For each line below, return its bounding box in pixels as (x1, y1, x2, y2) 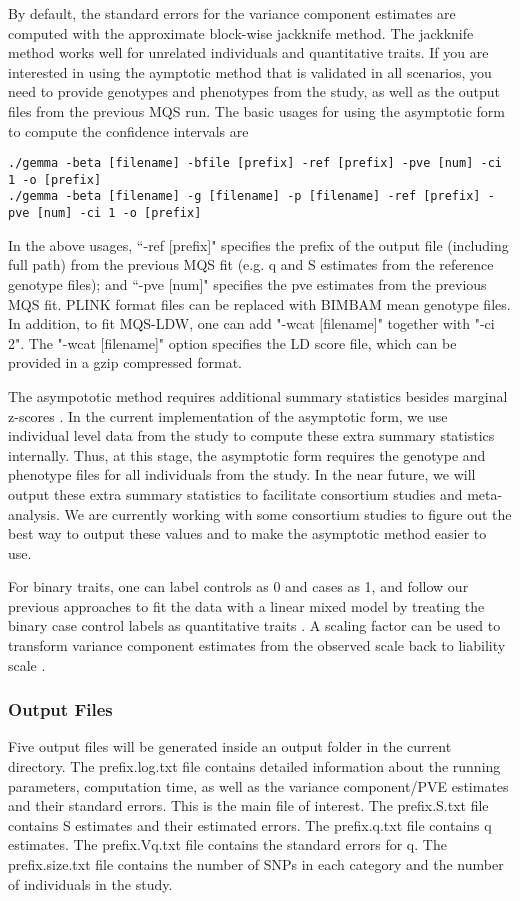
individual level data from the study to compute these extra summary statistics (8, 425, 495, 446)
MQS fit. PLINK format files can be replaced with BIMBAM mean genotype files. (8, 293, 511, 314)
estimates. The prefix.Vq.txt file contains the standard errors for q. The (8, 834, 447, 855)
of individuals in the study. (8, 873, 173, 894)
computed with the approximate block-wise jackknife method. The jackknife (8, 22, 474, 43)
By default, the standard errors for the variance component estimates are (8, 3, 456, 23)
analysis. (8, 503, 60, 524)
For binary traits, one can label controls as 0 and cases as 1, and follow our (8, 576, 469, 597)
